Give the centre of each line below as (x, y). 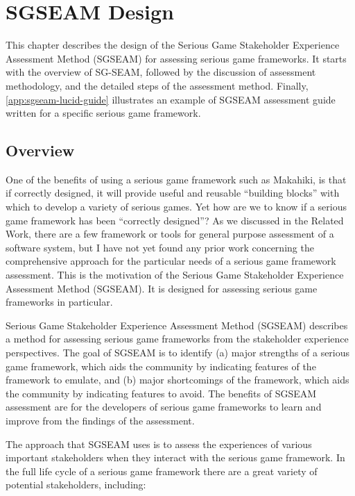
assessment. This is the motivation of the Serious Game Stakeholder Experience (175, 275)
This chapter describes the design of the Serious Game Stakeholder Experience (173, 45)
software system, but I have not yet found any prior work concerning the (160, 247)
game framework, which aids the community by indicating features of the (161, 366)
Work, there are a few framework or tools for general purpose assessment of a (170, 234)
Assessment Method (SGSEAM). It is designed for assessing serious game (162, 288)
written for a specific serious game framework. (103, 113)
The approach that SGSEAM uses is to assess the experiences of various (159, 444)
